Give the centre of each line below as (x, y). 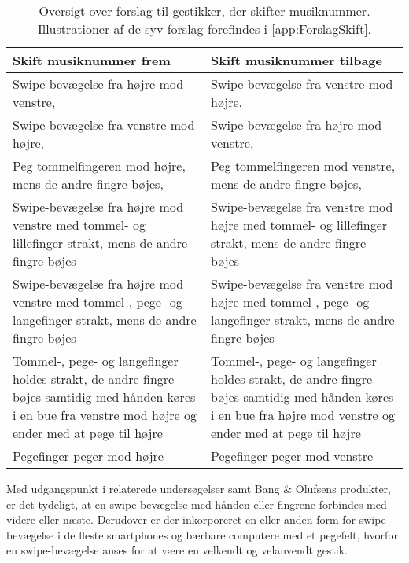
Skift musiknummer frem (92, 60)
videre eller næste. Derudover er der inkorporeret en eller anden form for (181, 519)
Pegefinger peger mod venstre (292, 456)
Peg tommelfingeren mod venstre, (303, 166)
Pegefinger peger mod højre (88, 456)
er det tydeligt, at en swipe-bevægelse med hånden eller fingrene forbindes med (197, 504)
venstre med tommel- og (79, 224)
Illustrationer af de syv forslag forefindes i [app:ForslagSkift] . (204, 29)
